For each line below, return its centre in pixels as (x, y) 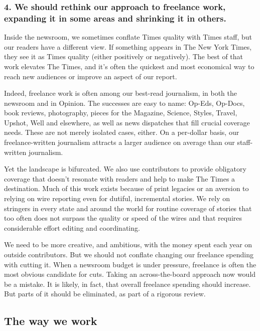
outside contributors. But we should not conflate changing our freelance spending (129, 255)
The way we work (51, 321)
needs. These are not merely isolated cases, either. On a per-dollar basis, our (122, 132)
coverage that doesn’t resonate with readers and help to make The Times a (120, 178)
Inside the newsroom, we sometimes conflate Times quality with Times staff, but (128, 37)
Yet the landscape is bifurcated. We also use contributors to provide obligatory (125, 169)
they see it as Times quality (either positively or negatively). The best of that (124, 56)
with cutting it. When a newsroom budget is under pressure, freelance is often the (130, 264)
